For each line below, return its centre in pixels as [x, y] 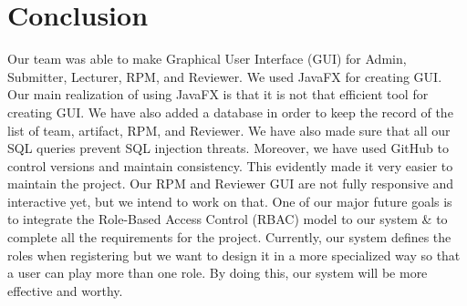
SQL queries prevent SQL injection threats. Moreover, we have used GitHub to [228, 148]
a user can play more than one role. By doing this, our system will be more [218, 273]
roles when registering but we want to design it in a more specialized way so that [234, 255]
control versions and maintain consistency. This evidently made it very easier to [230, 165]
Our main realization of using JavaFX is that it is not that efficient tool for [218, 94]
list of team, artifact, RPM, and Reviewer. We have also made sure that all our [229, 130]
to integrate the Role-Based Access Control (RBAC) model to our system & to [228, 219]
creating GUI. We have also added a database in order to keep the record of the [230, 112]
